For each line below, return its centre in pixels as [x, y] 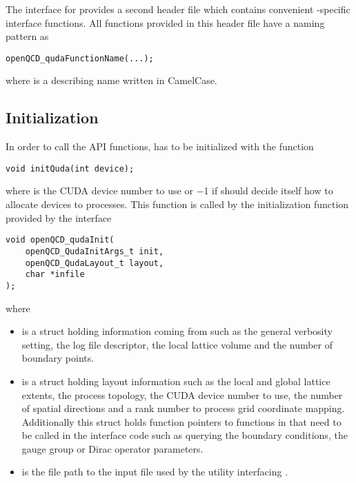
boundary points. [58, 358]
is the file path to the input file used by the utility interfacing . [155, 472]
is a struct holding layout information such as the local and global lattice [176, 381]
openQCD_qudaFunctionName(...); [80, 58]
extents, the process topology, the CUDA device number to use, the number [182, 394]
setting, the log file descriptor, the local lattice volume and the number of [177, 344]
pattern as [27, 36]
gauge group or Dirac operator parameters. [112, 448]
